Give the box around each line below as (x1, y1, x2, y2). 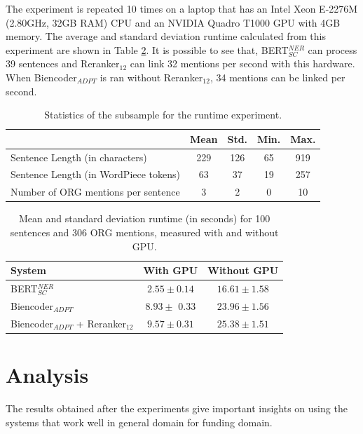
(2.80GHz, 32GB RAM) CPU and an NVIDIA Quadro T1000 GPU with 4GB (6, 15, 341, 29)
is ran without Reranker (100, 69, 203, 84)
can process (308, 42, 357, 57)
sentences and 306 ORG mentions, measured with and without (10, 224, 279, 239)
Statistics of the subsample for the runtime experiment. (44, 107, 282, 122)
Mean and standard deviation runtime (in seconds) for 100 (19, 211, 270, 226)
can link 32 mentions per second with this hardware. (130, 56, 355, 71)
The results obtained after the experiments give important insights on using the (6, 400, 348, 415)
